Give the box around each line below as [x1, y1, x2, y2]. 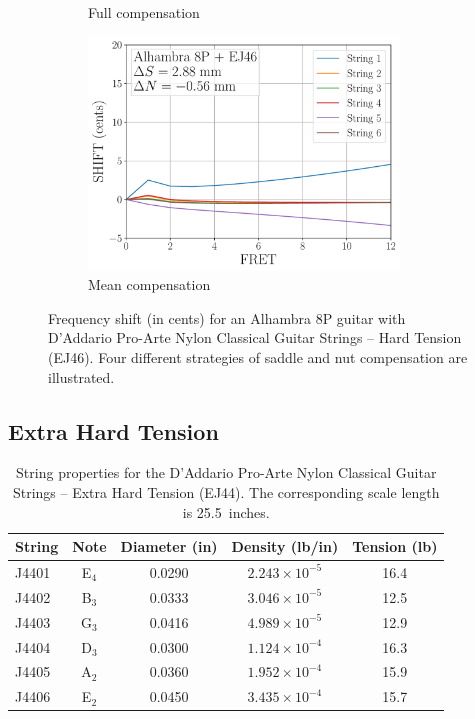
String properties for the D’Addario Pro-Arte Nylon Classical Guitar [16, 462, 437, 483]
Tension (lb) [352, 536, 438, 557]
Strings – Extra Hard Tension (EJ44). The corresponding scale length [12, 481, 440, 502]
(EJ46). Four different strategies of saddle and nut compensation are [48, 346, 468, 367]
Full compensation [88, 2, 200, 22]
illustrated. [48, 366, 115, 387]
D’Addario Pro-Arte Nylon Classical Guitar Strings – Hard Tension [48, 327, 462, 348]
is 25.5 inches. [182, 501, 270, 522]
